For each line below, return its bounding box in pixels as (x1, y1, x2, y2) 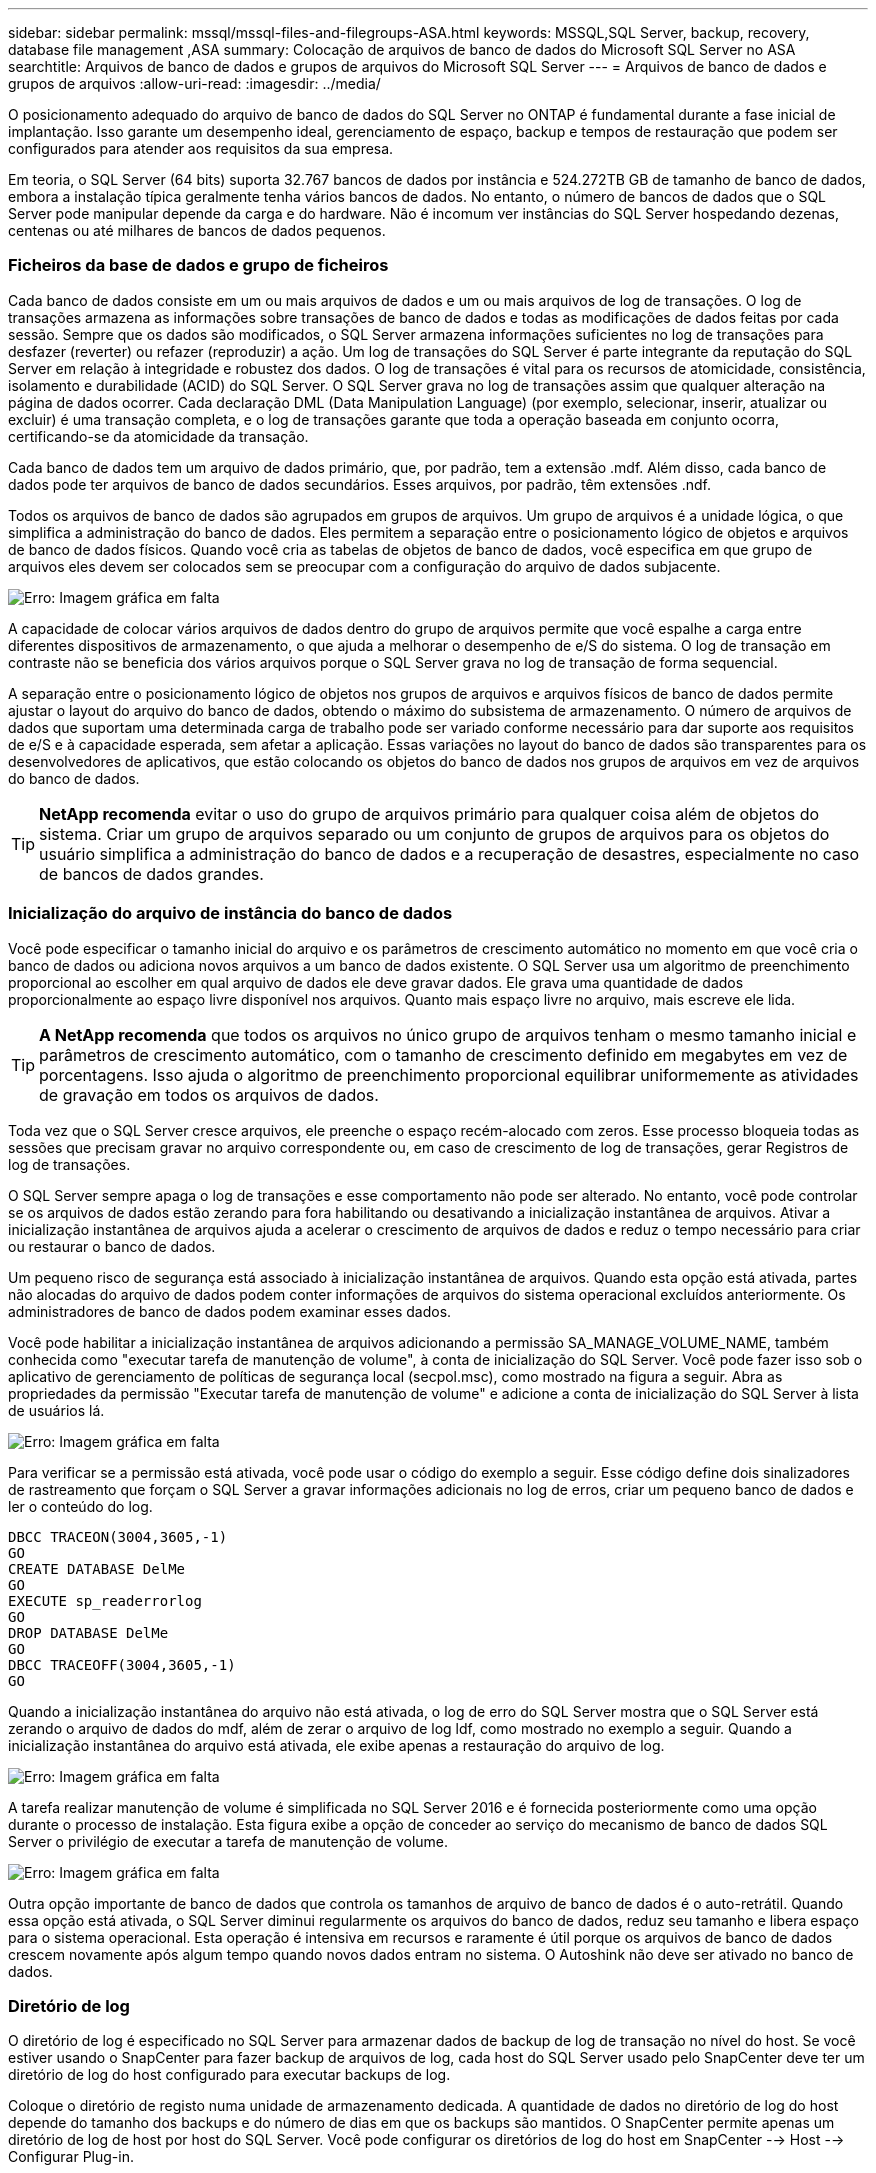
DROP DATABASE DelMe (8, 1624, 169, 1641)
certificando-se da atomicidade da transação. (8, 427, 309, 445)
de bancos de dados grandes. (39, 863, 264, 884)
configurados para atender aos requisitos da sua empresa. (8, 140, 394, 157)
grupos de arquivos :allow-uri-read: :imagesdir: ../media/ (8, 75, 381, 92)
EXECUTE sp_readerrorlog (8, 1592, 202, 1609)
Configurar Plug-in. (8, 2148, 134, 2166)
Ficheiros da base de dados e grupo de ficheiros (8, 255, 389, 276)
